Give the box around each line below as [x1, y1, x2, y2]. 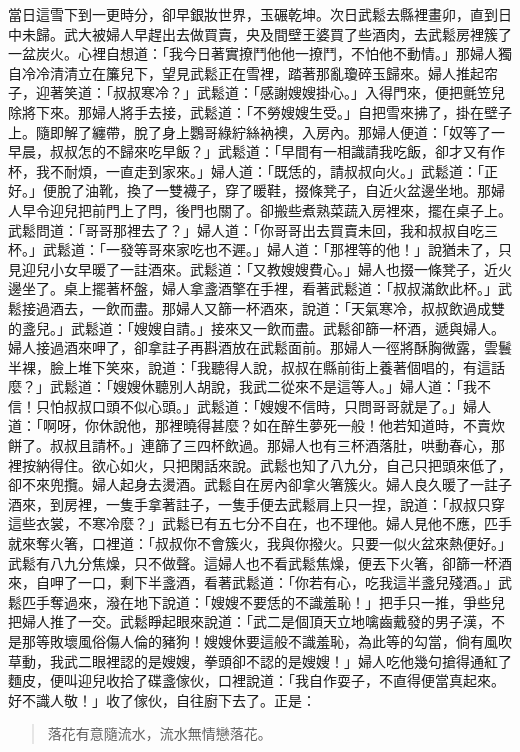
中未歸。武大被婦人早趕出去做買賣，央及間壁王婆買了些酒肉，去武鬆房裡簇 [8, 23, 498, 44]
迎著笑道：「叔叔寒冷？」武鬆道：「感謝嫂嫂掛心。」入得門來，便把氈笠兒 [35, 82, 505, 103]
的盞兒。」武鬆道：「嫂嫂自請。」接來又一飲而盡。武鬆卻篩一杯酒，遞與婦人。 [8, 317, 505, 338]
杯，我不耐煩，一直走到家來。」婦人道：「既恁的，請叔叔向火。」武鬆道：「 [8, 160, 484, 181]
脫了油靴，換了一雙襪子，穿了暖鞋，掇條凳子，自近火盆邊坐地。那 [56, 180, 491, 201]
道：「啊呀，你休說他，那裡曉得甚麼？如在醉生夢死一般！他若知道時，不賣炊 [8, 415, 505, 436]
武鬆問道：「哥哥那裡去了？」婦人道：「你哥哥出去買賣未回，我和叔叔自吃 [8, 219, 484, 240]
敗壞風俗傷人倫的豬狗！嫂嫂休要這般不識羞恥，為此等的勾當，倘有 [49, 631, 484, 651]
